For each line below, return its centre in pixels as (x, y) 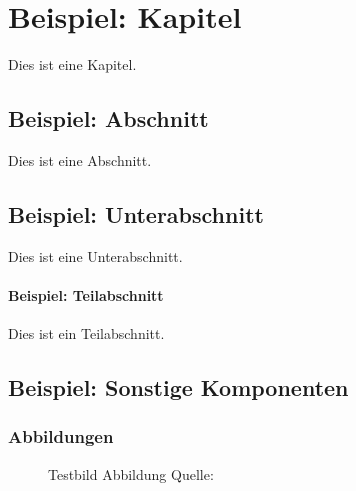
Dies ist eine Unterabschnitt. (95, 255)
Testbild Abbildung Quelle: (131, 473)
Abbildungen (61, 436)
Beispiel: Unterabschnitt (136, 213)
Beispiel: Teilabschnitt (86, 294)
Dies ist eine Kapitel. (72, 64)
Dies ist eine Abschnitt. (80, 159)
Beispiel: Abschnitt (108, 118)
